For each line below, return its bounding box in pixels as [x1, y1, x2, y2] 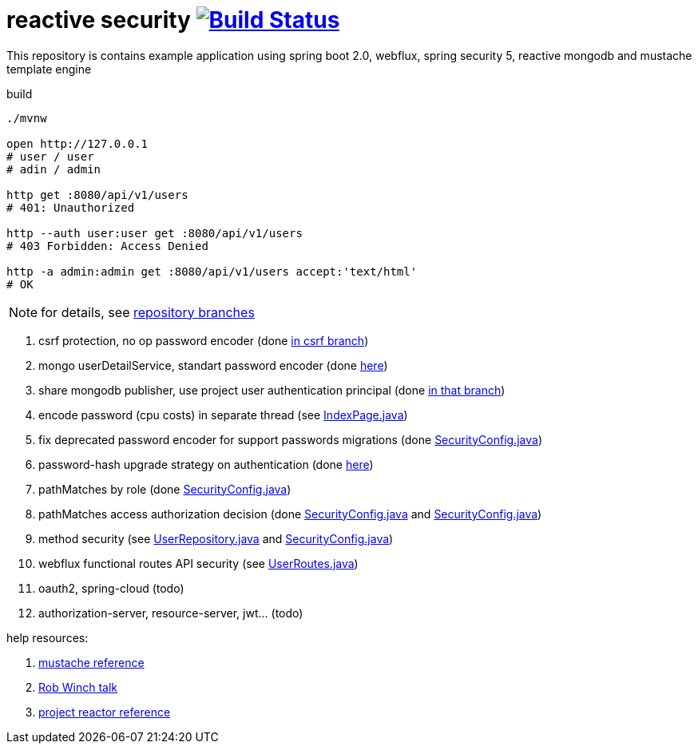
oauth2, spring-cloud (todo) [38, 581, 184, 595]
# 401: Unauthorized [6, 200, 135, 214]
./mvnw [6, 111, 47, 125]
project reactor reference [38, 704, 171, 719]
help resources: [6, 630, 89, 645]
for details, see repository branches [41, 304, 255, 320]
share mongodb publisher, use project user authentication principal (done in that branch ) [38, 383, 506, 397]
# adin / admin [6, 162, 101, 176]
